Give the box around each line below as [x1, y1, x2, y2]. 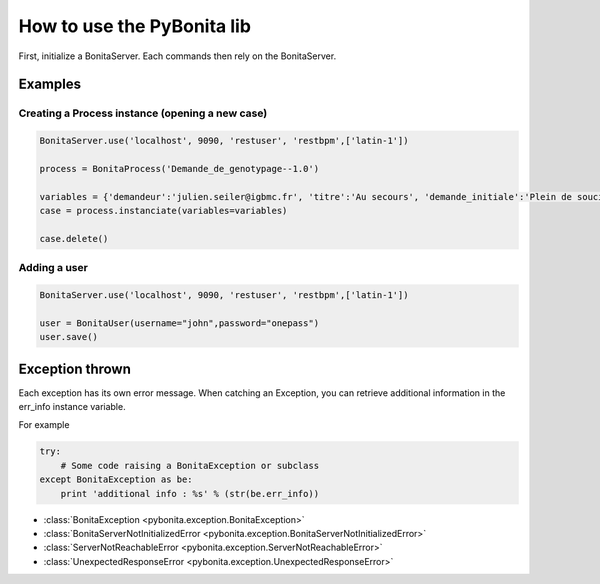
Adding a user [18, 261, 89, 275]
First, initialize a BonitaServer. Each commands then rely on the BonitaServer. [18, 50, 337, 62]
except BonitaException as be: [39, 474, 194, 485]
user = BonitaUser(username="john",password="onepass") [39, 317, 320, 329]
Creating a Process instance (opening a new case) [18, 106, 268, 120]
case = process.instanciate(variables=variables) [39, 205, 288, 217]
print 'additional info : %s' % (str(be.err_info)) [60, 488, 320, 499]
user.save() [39, 331, 99, 343]
